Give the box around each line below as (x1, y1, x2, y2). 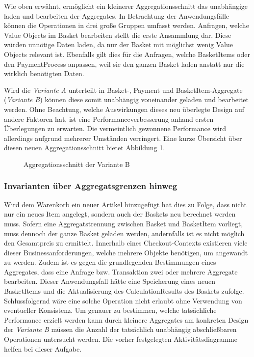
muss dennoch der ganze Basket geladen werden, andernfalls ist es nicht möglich (4, 228, 245, 238)
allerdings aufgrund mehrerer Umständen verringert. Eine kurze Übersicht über (4, 133, 242, 143)
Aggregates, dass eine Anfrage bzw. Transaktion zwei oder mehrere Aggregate (4, 266, 238, 276)
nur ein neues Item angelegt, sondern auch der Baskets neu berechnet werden (4, 209, 236, 219)
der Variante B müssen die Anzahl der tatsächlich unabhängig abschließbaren (4, 324, 237, 334)
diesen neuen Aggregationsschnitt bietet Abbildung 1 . (4, 142, 165, 153)
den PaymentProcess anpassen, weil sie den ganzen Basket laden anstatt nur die (4, 58, 245, 69)
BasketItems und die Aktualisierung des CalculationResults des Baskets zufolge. (4, 286, 244, 296)
